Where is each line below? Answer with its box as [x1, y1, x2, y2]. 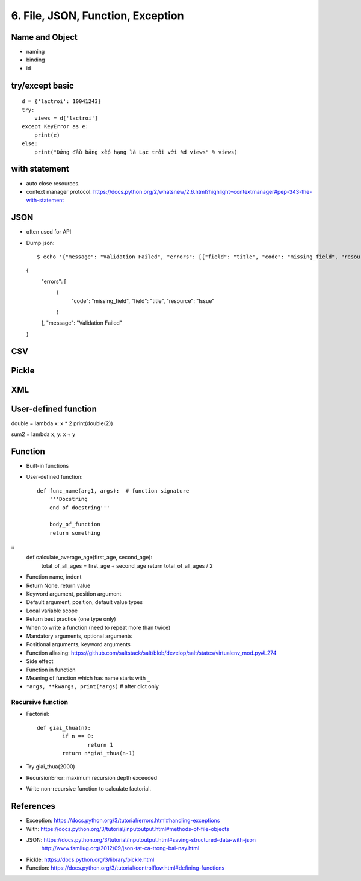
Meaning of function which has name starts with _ [26, 674, 150, 682]
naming [26, 48, 45, 55]
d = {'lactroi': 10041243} [22, 98, 102, 105]
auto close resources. [26, 179, 81, 187]
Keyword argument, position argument [26, 590, 122, 597]
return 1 [87, 741, 114, 748]
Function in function [26, 666, 76, 673]
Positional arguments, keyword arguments [26, 641, 131, 648]
